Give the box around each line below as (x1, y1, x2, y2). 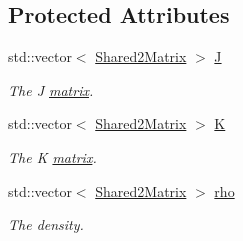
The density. (8, 214, 84, 235)
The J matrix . (8, 79, 94, 100)
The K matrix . (8, 146, 97, 167)
